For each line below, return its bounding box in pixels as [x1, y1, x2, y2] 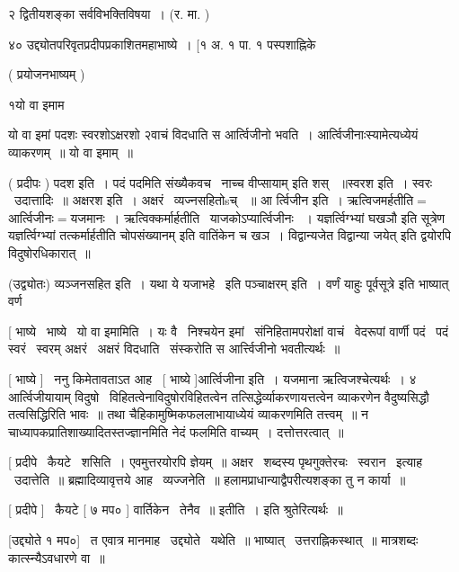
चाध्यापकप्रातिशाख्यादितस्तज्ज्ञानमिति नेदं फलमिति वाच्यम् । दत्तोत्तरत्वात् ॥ [8, 422, 344, 441]
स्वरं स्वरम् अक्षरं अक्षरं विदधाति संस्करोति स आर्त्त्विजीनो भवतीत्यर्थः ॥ [8, 339, 340, 358]
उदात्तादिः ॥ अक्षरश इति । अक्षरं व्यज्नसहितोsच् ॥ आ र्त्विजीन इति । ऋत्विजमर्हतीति [13, 191, 414, 210]
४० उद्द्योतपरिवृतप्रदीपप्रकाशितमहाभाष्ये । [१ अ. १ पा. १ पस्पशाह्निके [8, 34, 316, 53]
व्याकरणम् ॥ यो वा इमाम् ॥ [8, 142, 133, 161]
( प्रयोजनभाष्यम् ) [8, 65, 85, 84]
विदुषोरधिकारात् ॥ [8, 243, 91, 262]
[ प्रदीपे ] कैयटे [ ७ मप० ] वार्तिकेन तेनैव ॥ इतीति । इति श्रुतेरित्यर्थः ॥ [8, 500, 343, 519]
